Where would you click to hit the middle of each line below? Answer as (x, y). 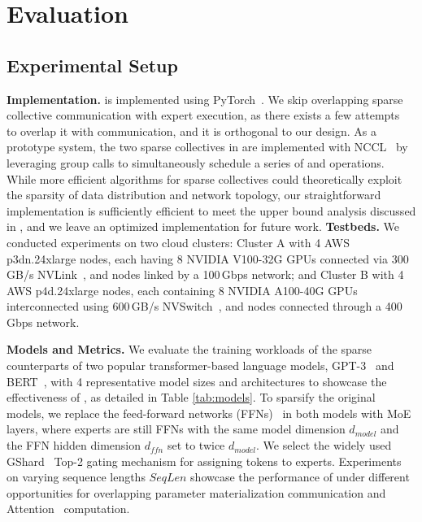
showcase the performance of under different (300, 477)
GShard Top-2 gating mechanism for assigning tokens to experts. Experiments (204, 461)
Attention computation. (68, 509)
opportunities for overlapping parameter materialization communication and (196, 492)
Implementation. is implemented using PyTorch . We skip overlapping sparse (205, 99)
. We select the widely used (324, 445)
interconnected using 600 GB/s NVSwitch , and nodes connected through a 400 (204, 306)
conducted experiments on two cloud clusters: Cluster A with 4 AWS (178, 242)
